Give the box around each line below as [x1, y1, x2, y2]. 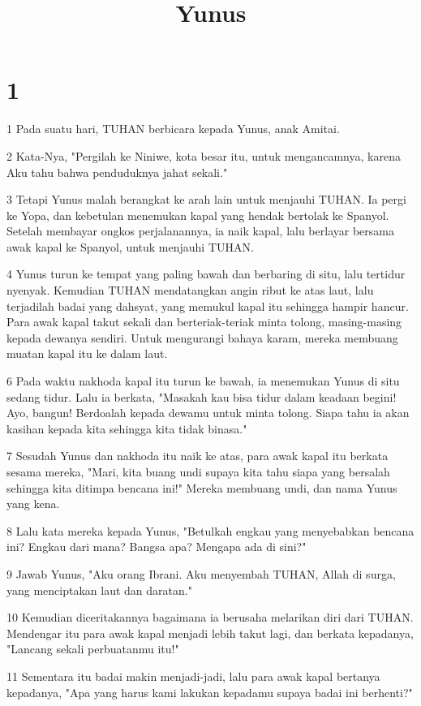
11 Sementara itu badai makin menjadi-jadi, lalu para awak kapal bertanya [6, 667, 380, 684]
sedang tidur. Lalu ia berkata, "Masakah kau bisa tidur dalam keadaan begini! [6, 388, 397, 405]
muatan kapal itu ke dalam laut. [6, 345, 168, 362]
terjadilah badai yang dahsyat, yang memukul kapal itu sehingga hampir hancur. [6, 297, 409, 314]
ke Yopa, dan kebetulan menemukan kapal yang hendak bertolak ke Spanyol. [6, 206, 389, 223]
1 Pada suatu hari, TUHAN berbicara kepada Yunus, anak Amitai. [6, 120, 340, 137]
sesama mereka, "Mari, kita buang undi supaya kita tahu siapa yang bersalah [6, 463, 390, 480]
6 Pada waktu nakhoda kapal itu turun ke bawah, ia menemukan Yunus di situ [6, 372, 400, 390]
